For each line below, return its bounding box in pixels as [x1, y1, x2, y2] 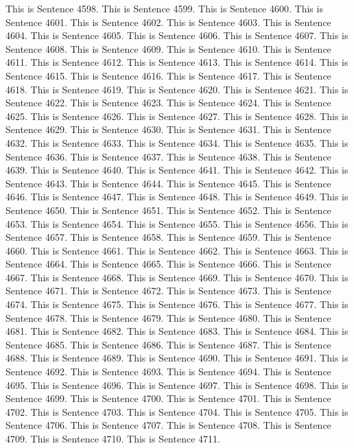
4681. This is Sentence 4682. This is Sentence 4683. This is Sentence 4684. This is [5, 324, 349, 338]
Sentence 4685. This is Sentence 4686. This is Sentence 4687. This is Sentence [5, 337, 331, 351]
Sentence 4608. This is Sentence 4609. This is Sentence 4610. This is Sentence [5, 41, 331, 56]
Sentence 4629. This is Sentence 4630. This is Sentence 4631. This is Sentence [5, 122, 331, 137]
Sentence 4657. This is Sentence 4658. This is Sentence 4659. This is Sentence [5, 230, 331, 244]
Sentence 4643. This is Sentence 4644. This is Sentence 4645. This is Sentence [5, 176, 331, 190]
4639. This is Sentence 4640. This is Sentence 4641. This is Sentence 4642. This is [5, 163, 349, 177]
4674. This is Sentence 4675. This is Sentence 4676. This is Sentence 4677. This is [5, 297, 349, 311]
